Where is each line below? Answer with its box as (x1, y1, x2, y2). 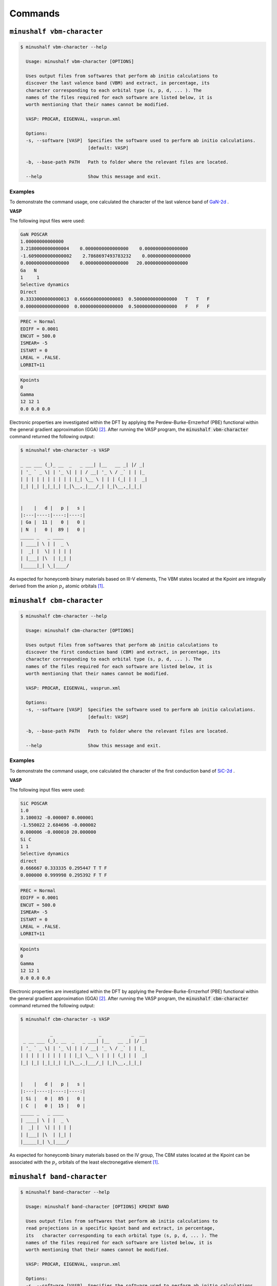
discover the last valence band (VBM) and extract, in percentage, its (26, 80, 210, 86)
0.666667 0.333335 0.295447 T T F (20, 865, 107, 871)
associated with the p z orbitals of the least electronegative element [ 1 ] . (9, 1159, 160, 1167)
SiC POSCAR (20, 800, 48, 806)
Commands (9, 8, 60, 19)
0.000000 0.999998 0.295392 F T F (20, 872, 107, 878)
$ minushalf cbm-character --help (20, 613, 107, 619)
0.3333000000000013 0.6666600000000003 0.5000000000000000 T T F (20, 296, 210, 302)
